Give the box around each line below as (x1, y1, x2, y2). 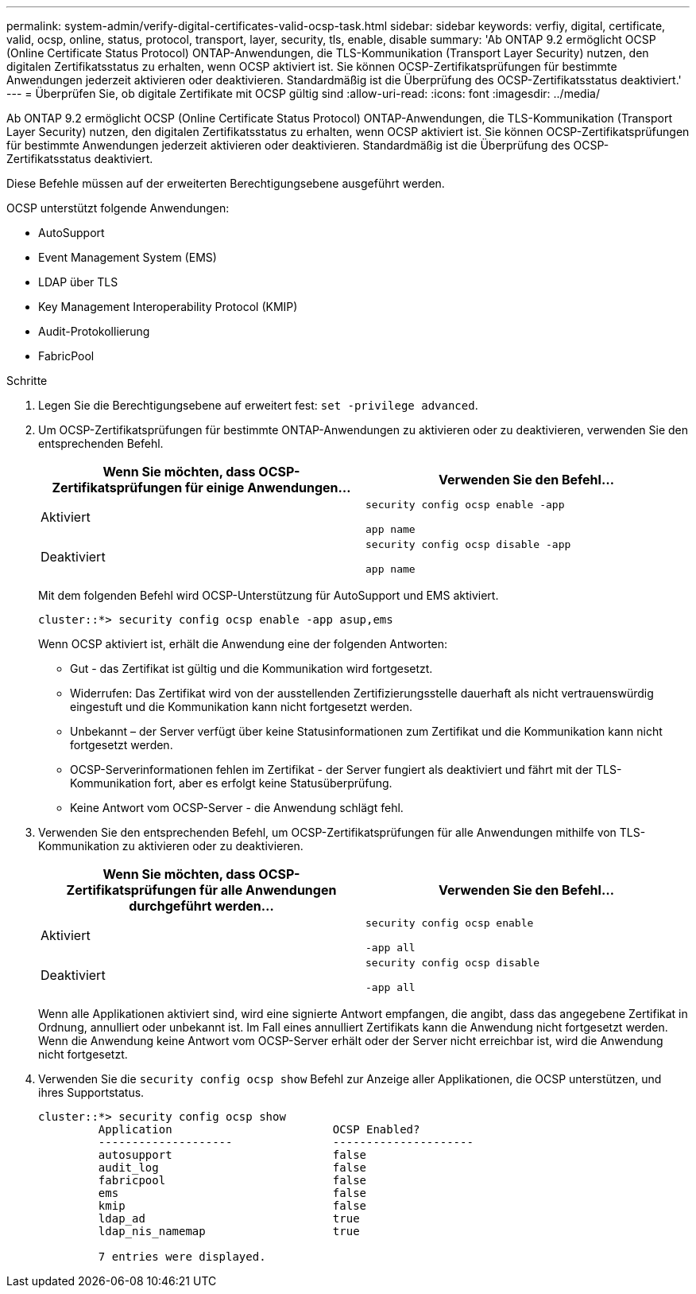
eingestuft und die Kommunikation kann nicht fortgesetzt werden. (70, 700, 413, 713)
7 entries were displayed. (98, 1250, 266, 1263)
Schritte (6, 374, 48, 387)
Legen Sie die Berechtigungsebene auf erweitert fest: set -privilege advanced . (38, 398, 478, 412)
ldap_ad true (98, 1212, 360, 1225)
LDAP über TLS (38, 275, 118, 289)
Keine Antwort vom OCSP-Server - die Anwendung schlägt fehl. (70, 801, 404, 814)
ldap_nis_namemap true (98, 1225, 360, 1238)
